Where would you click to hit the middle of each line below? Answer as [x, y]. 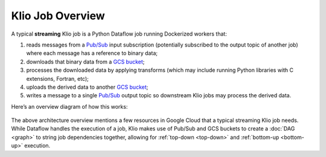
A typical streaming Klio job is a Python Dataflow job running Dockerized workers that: [119, 34]
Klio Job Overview [58, 16]
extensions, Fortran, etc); [57, 78]
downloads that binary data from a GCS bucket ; [85, 62]
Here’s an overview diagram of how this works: [69, 106]
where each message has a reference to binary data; [92, 53]
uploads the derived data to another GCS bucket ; [87, 87]
